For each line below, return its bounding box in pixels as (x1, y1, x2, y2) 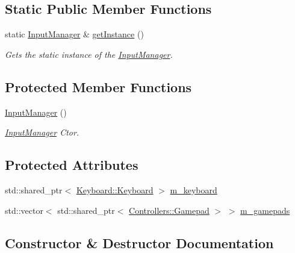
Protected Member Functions (5, 77, 192, 96)
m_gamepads (240, 204, 290, 216)
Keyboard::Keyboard (76, 183, 154, 196)
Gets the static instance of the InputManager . (5, 48, 173, 60)
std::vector (5, 204, 43, 216)
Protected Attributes (5, 155, 138, 174)
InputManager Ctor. (5, 126, 79, 139)
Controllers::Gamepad (129, 204, 210, 216)
